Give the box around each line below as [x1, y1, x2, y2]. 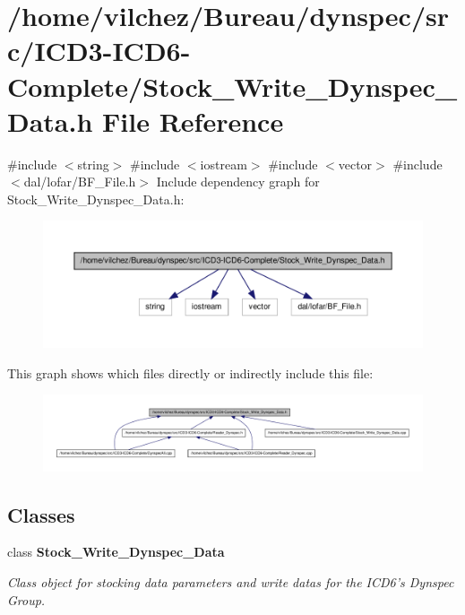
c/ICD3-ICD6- [7, 32, 191, 69]
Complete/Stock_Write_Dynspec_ [7, 67, 458, 104]
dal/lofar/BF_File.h [23, 172, 136, 191]
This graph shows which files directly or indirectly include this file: [7, 363, 374, 382]
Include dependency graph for [156, 172, 320, 191]
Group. [7, 590, 46, 609]
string [77, 154, 109, 173]
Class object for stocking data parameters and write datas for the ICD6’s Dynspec [7, 572, 454, 591]
